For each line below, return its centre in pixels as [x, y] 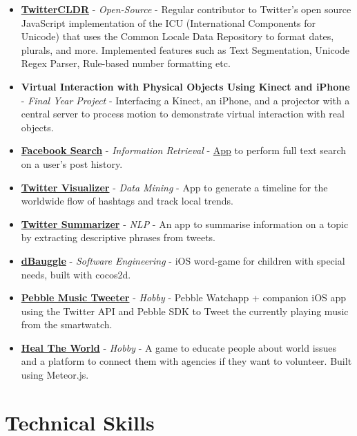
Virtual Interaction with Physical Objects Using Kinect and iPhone [185, 86]
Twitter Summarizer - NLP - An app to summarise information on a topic [185, 224]
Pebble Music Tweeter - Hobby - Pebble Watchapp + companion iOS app [184, 297]
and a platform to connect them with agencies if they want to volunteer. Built [186, 361]
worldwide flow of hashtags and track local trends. [127, 201]
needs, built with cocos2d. [76, 274]
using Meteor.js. [55, 375]
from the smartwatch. [67, 324]
